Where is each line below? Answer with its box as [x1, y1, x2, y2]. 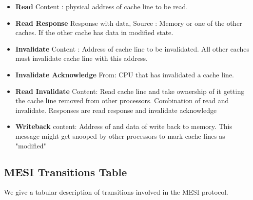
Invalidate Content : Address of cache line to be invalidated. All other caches [15, 43, 249, 54]
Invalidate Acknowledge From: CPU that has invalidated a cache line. [15, 69, 234, 79]
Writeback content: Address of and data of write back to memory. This [15, 121, 232, 131]
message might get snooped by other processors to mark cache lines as [15, 130, 225, 141]
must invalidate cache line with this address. [15, 53, 148, 63]
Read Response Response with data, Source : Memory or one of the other [15, 18, 242, 28]
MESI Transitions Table [4, 164, 127, 179]
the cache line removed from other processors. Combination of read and [15, 95, 229, 106]
